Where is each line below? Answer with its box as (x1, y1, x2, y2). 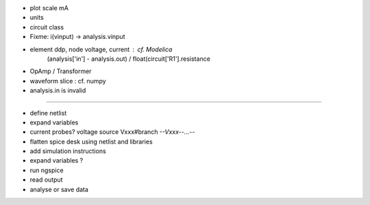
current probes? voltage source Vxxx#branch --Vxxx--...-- (29, 128, 195, 136)
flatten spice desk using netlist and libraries (29, 137, 153, 146)
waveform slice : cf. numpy (29, 77, 106, 85)
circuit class (29, 23, 64, 31)
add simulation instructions (29, 147, 106, 155)
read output (29, 176, 63, 184)
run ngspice (29, 166, 64, 174)
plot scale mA (29, 4, 69, 12)
